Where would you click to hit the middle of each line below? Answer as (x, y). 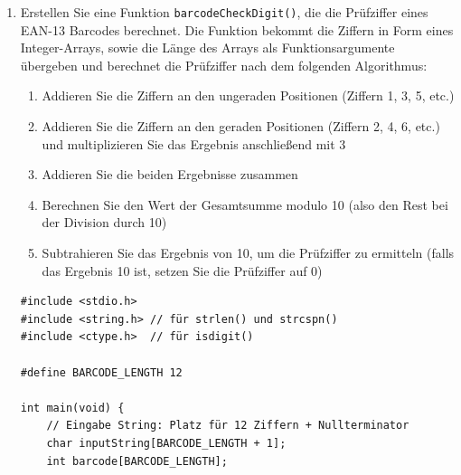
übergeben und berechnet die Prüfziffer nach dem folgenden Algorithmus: (224, 65)
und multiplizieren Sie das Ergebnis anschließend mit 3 (194, 143)
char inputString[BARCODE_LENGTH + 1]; (166, 443)
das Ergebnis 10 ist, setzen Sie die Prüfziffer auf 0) (182, 270)
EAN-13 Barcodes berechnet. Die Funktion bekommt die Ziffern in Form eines (237, 29)
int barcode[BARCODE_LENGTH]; (137, 461)
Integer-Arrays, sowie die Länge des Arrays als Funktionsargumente (207, 47)
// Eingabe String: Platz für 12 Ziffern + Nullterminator (228, 426)
